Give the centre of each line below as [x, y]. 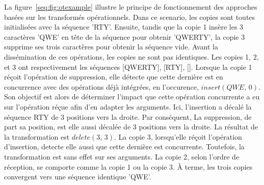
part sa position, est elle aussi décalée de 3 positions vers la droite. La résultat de [131, 127]
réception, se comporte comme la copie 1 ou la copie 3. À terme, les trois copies [128, 166]
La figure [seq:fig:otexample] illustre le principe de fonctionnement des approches [131, 7]
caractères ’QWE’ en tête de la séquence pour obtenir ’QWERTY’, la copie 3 [125, 36]
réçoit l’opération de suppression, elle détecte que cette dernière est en [114, 77]
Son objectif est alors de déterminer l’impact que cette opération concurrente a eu [132, 97]
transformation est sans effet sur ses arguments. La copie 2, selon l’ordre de [122, 156]
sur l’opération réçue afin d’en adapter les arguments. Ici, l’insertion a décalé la [128, 106]
